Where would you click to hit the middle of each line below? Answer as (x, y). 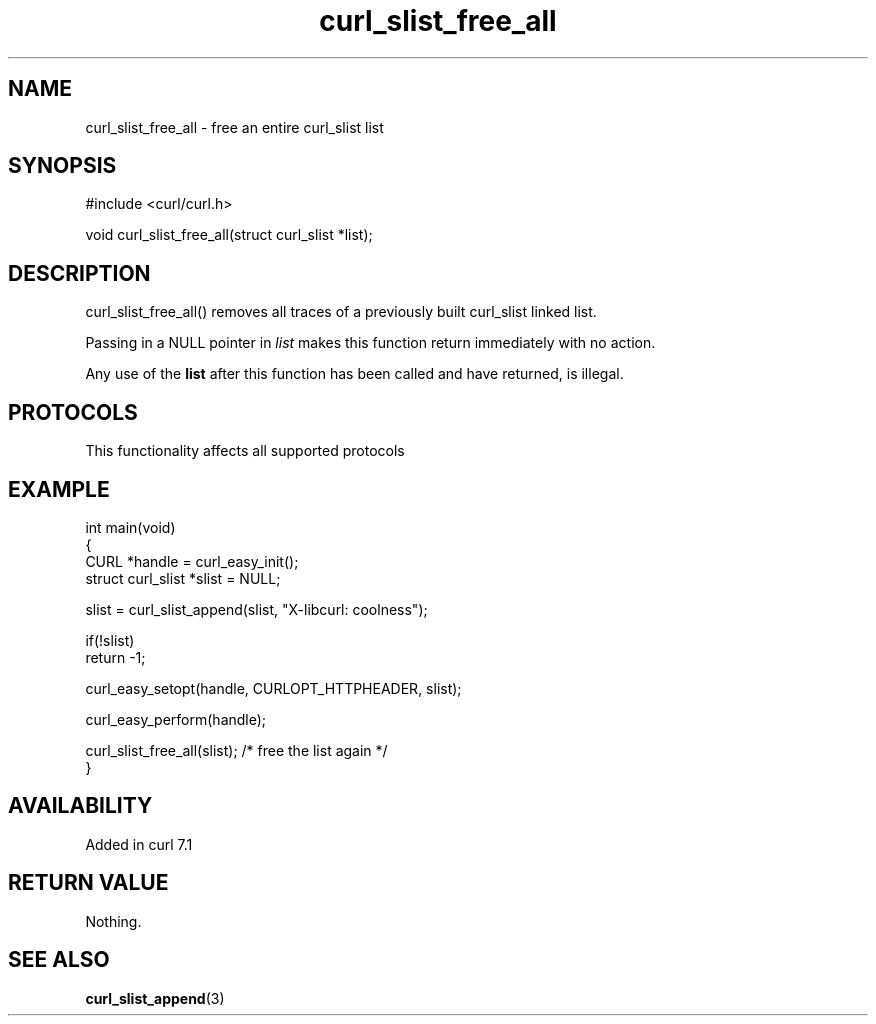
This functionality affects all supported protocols (245, 451)
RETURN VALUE (88, 883)
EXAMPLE (59, 489)
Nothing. (113, 921)
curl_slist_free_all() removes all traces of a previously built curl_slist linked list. (341, 312)
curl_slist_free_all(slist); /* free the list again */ (236, 750)
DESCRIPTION (79, 273)
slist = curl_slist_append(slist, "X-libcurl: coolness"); (256, 609)
